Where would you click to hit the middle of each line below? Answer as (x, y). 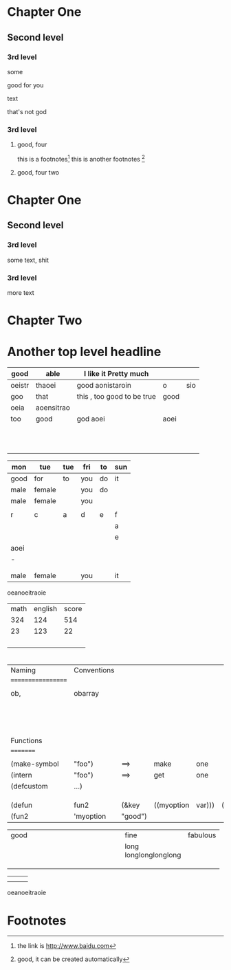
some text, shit (28, 260)
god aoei (91, 419)
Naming (23, 670)
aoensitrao (53, 408)
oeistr (20, 386)
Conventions (94, 670)
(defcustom (29, 786)
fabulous (202, 835)
